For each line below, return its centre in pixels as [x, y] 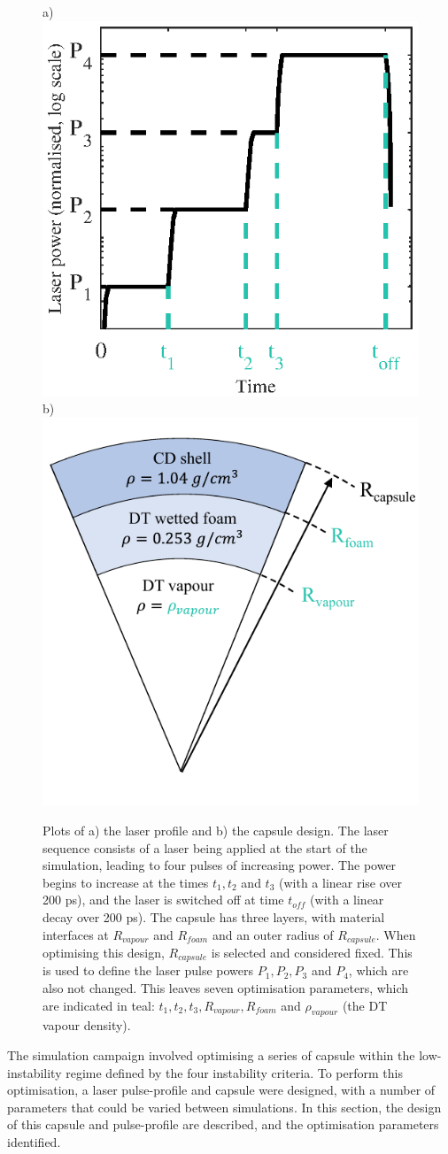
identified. [34, 1141]
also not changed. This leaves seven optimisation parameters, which [226, 988]
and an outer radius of [273, 934]
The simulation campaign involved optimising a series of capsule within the [211, 1054]
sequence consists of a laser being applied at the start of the [205, 847]
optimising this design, [104, 952]
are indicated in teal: [99, 1005]
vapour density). [87, 1025]
